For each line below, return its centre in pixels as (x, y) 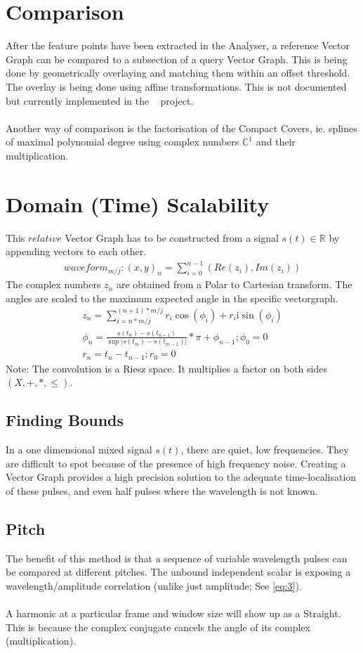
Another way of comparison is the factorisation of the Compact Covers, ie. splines (181, 128)
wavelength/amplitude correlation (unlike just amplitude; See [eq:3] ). (154, 585)
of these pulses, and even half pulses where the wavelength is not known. (162, 491)
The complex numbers (53, 284)
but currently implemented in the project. (100, 100)
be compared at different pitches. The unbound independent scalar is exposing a (178, 572)
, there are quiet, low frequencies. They (265, 450)
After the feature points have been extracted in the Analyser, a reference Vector (178, 45)
